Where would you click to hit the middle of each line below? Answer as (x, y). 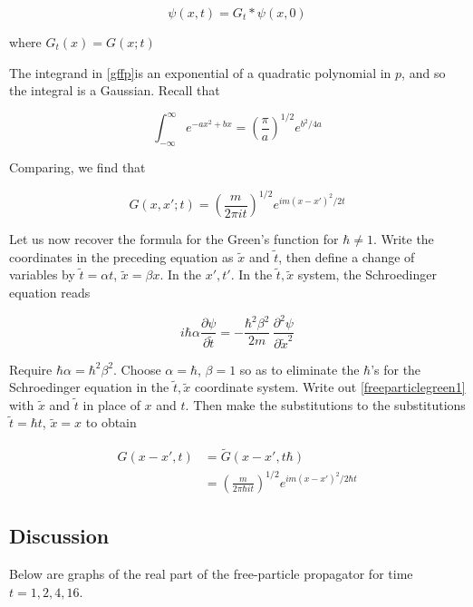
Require (31, 369)
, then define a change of (347, 256)
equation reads (50, 292)
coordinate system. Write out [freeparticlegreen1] (330, 387)
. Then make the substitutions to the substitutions (325, 404)
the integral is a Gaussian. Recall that (115, 90)
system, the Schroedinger (367, 274)
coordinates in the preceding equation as (121, 256)
